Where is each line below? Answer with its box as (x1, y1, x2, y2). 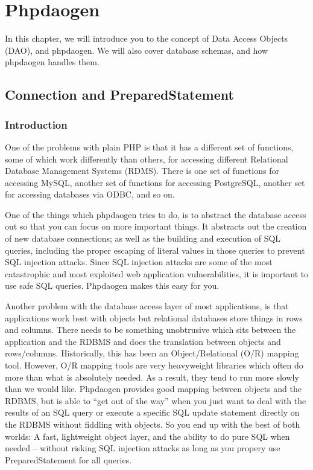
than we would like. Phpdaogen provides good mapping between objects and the (5, 382, 302, 395)
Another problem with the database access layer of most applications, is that (5, 300, 289, 312)
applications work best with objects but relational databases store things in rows (5, 311, 303, 324)
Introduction (5, 117, 68, 132)
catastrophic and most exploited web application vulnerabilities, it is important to (5, 267, 309, 280)
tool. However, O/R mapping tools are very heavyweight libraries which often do (5, 359, 303, 371)
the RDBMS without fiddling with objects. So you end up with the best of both (5, 417, 300, 430)
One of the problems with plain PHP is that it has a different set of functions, (5, 140, 294, 153)
